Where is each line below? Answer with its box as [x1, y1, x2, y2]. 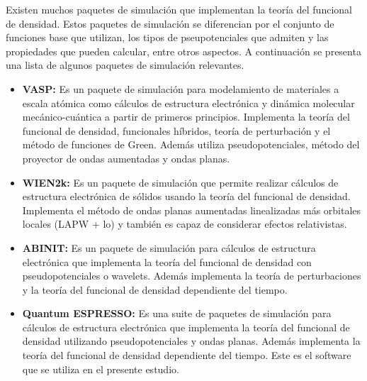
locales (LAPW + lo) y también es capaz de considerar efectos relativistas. [22, 216, 347, 231]
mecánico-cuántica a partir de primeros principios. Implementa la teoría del [22, 109, 350, 124]
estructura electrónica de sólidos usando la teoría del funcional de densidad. [22, 189, 351, 204]
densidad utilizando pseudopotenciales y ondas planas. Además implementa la [22, 333, 361, 348]
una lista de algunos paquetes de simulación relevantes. [6, 57, 244, 72]
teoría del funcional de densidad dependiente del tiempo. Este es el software [22, 348, 351, 363]
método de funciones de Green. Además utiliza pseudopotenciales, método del [22, 137, 360, 152]
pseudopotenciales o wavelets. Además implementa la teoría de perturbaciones [22, 268, 361, 283]
